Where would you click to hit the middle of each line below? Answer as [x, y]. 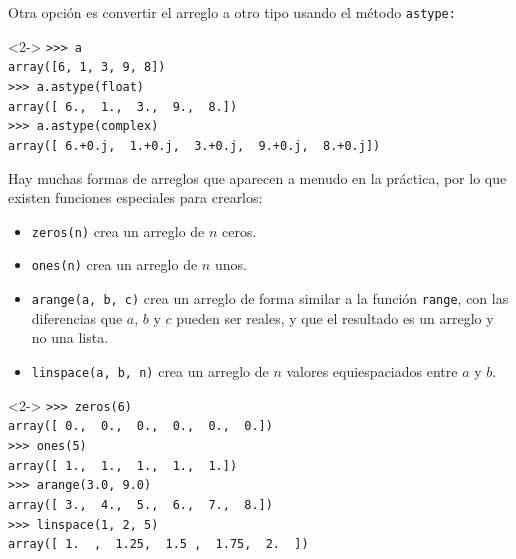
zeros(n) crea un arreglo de [118, 230]
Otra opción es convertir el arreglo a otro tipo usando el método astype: [232, 12]
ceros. [239, 230]
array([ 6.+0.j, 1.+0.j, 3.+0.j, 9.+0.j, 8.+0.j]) [194, 145]
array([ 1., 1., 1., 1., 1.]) [123, 465]
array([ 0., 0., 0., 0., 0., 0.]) [140, 426]
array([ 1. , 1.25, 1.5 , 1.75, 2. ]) [158, 544]
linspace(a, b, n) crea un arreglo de [150, 370]
